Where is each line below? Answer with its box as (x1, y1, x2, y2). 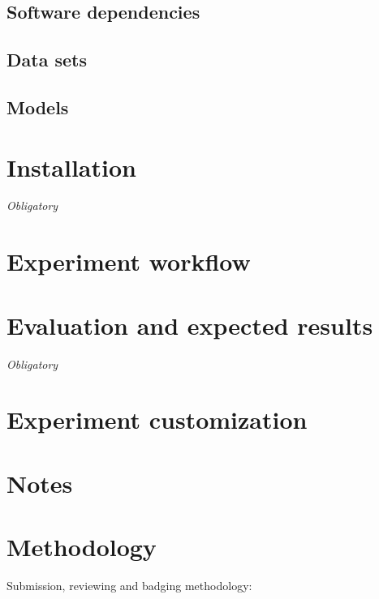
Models (6, 94, 69, 119)
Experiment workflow (6, 245, 251, 278)
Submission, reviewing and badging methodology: (6, 577, 252, 594)
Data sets (6, 47, 87, 72)
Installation (6, 150, 136, 183)
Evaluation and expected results (6, 308, 373, 341)
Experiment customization (6, 403, 308, 436)
